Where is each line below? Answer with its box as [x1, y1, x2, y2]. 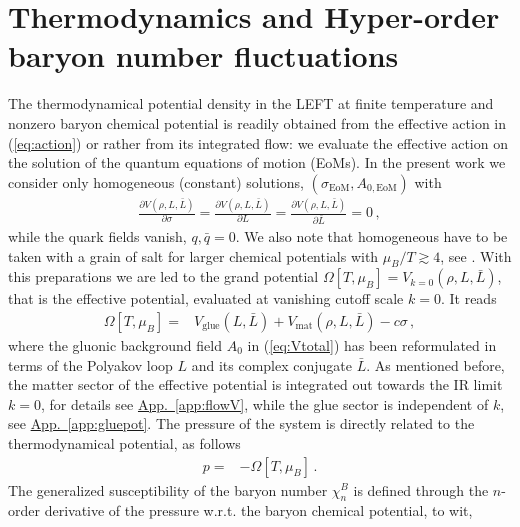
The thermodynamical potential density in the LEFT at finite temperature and [8, 93, 494, 114]
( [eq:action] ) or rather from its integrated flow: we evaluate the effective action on [8, 132, 508, 153]
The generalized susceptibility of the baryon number [8, 479, 328, 500]
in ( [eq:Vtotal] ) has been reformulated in [247, 334, 497, 355]
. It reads [440, 288, 497, 309]
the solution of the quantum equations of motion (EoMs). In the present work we [8, 152, 506, 173]
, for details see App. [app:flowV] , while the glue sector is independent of [40, 393, 489, 414]
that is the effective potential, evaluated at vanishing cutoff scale [8, 288, 404, 309]
